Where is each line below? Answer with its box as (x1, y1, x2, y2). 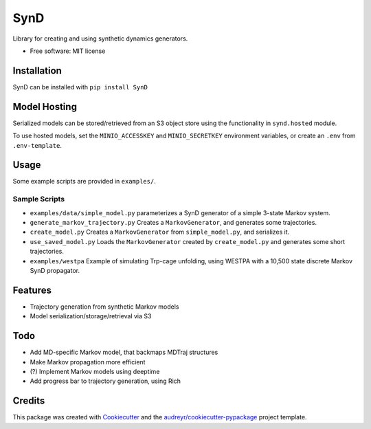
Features (12, 284, 52, 296)
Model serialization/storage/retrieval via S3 (30, 312, 152, 320)
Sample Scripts (12, 195, 65, 204)
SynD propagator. (30, 266, 80, 274)
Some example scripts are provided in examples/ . (12, 177, 156, 186)
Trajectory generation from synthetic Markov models (30, 302, 179, 311)
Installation (12, 65, 62, 76)
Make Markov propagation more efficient (30, 357, 146, 366)
